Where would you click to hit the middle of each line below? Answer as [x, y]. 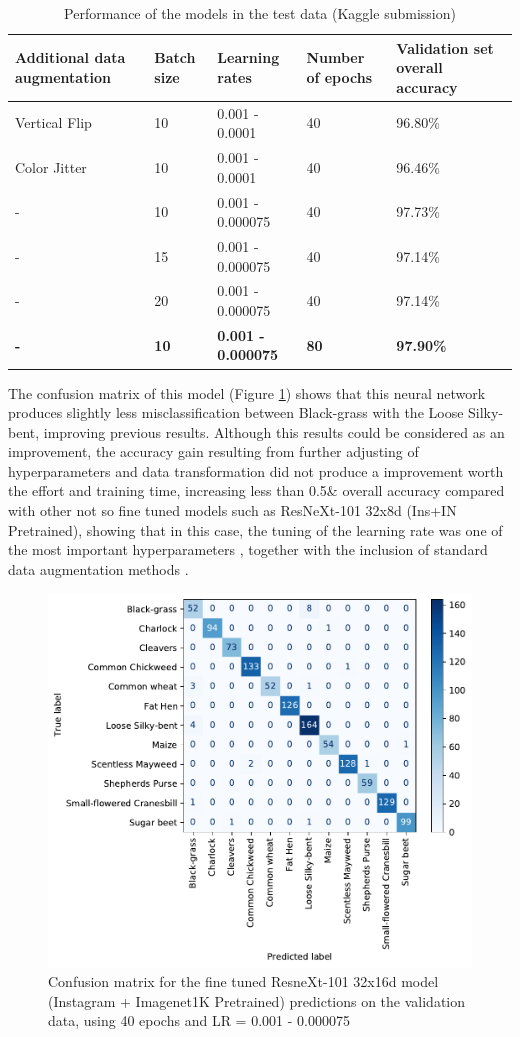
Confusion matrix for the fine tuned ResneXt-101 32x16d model [243, 981]
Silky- [486, 412]
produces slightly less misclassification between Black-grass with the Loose [236, 412]
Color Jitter [51, 166]
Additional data [70, 57]
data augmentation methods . [98, 568]
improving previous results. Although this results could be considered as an [274, 431]
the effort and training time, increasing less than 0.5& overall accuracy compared [256, 490]
